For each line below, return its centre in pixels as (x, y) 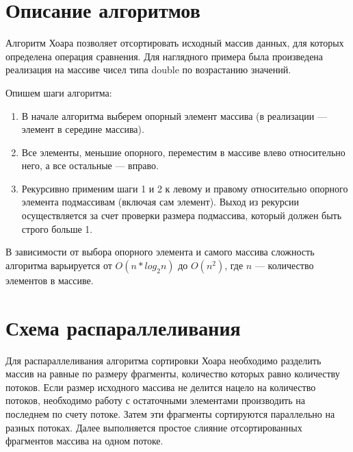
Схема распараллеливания (123, 327)
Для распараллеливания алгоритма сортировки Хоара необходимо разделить (164, 360)
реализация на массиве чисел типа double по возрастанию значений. (148, 70)
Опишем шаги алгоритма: (59, 92)
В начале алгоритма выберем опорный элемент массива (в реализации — (174, 115)
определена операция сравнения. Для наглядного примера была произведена (165, 56)
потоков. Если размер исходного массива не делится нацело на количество (161, 387)
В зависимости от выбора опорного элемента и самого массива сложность (160, 252)
